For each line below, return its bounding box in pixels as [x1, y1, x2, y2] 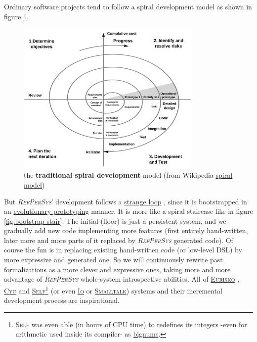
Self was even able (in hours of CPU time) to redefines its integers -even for [15, 319, 247, 329]
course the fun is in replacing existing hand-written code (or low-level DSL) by [4, 244, 242, 255]
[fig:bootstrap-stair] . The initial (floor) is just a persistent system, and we [4, 215, 226, 226]
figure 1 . [4, 11, 29, 21]
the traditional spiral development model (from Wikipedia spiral [24, 170, 233, 180]
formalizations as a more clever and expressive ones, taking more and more [4, 264, 231, 274]
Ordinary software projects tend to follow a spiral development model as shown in [4, 1, 252, 11]
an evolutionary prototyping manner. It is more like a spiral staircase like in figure [4, 206, 253, 216]
